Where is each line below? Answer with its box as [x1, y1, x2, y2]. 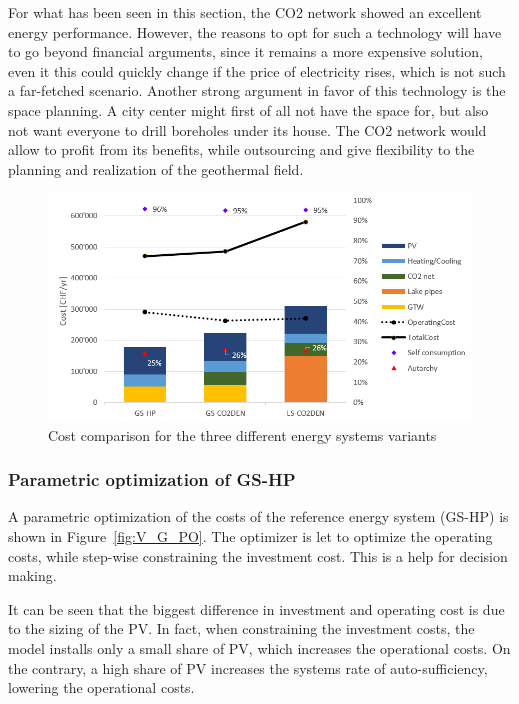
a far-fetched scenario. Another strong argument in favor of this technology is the [8, 80, 506, 101]
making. [8, 565, 57, 586]
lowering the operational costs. [8, 677, 195, 698]
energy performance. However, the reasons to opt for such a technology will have [8, 21, 502, 42]
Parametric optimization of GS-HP [8, 467, 296, 492]
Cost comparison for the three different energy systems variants [48, 424, 437, 445]
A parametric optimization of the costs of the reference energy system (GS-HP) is [8, 506, 509, 527]
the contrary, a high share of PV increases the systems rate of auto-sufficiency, [8, 657, 488, 678]
